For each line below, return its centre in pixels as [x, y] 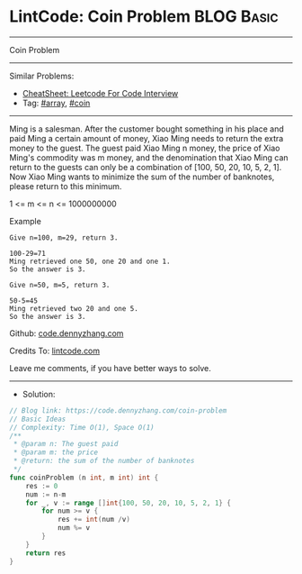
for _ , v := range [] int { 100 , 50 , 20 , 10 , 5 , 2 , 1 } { [129, 503]
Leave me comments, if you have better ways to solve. [110, 368]
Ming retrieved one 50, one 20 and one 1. [90, 261]
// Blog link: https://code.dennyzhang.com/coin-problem [118, 410]
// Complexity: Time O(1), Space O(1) [82, 427]
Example [26, 221]
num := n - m [46, 494]
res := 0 [42, 486]
